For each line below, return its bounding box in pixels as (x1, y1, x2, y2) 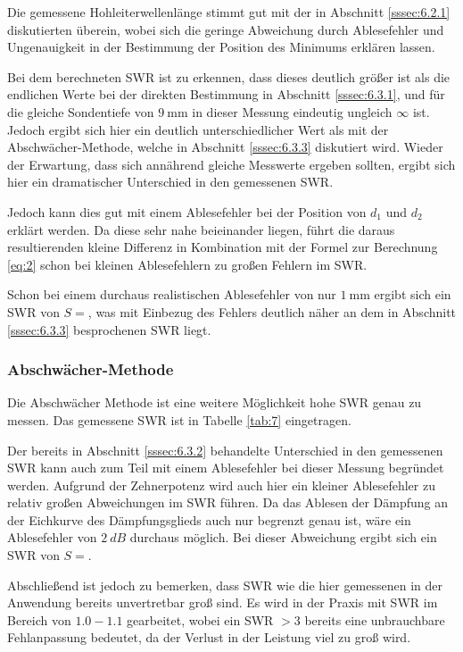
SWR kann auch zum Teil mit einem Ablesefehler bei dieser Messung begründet (7, 458, 444, 477)
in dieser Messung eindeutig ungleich (192, 102, 393, 121)
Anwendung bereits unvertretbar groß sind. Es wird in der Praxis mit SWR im (7, 593, 438, 612)
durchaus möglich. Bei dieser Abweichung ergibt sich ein (129, 528, 437, 547)
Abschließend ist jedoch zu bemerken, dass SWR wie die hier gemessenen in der (7, 575, 442, 594)
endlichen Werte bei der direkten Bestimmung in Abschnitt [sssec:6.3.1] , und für (7, 85, 445, 104)
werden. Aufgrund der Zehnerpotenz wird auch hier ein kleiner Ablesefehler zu (7, 475, 435, 494)
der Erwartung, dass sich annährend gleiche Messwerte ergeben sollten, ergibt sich (7, 155, 456, 173)
